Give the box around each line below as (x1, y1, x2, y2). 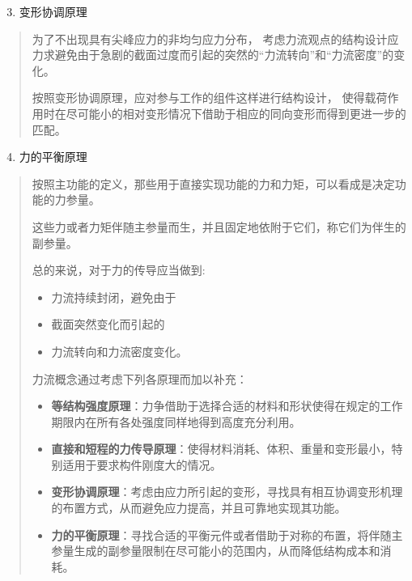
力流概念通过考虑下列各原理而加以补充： (32, 370, 248, 387)
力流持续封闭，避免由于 (51, 288, 176, 305)
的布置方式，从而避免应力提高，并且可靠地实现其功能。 (51, 499, 346, 516)
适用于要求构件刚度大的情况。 (62, 456, 222, 473)
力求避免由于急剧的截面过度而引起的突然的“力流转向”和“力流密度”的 (32, 46, 394, 63)
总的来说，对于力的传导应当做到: (32, 261, 206, 278)
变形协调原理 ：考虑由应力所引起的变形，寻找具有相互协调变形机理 (51, 483, 403, 500)
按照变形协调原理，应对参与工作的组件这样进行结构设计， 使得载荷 (32, 89, 388, 106)
